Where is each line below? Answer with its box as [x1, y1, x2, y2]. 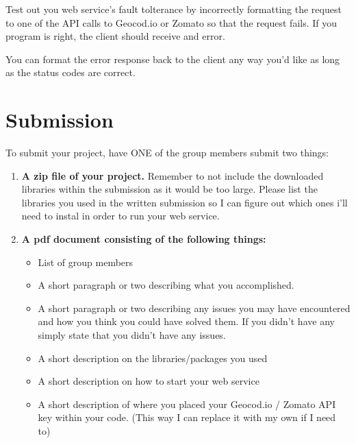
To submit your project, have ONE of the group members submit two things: [5, 145, 329, 160]
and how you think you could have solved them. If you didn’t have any [38, 314, 335, 328]
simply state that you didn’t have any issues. [38, 328, 226, 342]
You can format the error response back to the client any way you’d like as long [5, 51, 340, 66]
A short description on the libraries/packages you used [38, 350, 268, 365]
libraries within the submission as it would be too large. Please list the [21, 182, 318, 196]
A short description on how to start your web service [38, 374, 259, 388]
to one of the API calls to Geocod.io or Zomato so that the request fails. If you [5, 15, 338, 29]
